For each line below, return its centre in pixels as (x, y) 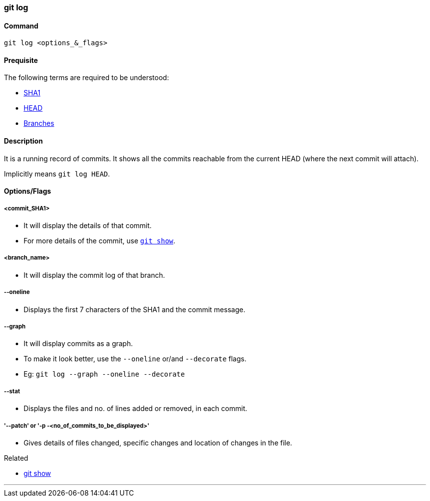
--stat (12, 391)
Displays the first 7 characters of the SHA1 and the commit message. (134, 309)
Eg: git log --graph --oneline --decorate (104, 374)
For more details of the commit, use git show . (100, 241)
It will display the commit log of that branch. (94, 275)
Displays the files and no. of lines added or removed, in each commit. (135, 409)
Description (24, 141)
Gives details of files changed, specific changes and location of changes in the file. (158, 442)
